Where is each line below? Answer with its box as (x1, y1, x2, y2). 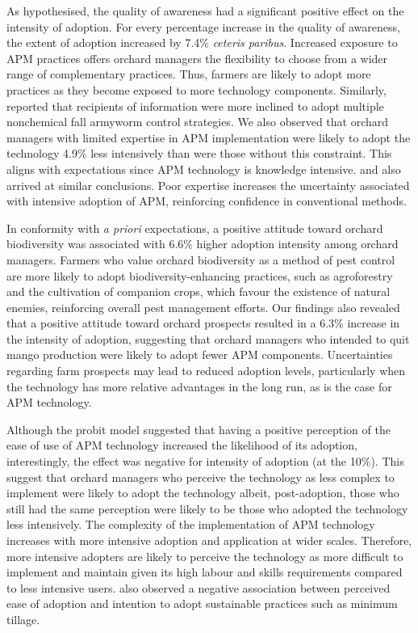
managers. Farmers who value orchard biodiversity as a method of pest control (6, 251, 395, 268)
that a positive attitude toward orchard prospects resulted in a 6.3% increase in (6, 314, 400, 331)
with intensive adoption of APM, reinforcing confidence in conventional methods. (6, 192, 407, 209)
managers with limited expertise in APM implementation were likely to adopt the (6, 129, 411, 146)
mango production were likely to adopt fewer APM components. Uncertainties (6, 346, 393, 363)
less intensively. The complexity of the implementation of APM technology (6, 516, 375, 533)
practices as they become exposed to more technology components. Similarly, (6, 81, 387, 98)
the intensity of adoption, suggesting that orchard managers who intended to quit (6, 330, 410, 347)
